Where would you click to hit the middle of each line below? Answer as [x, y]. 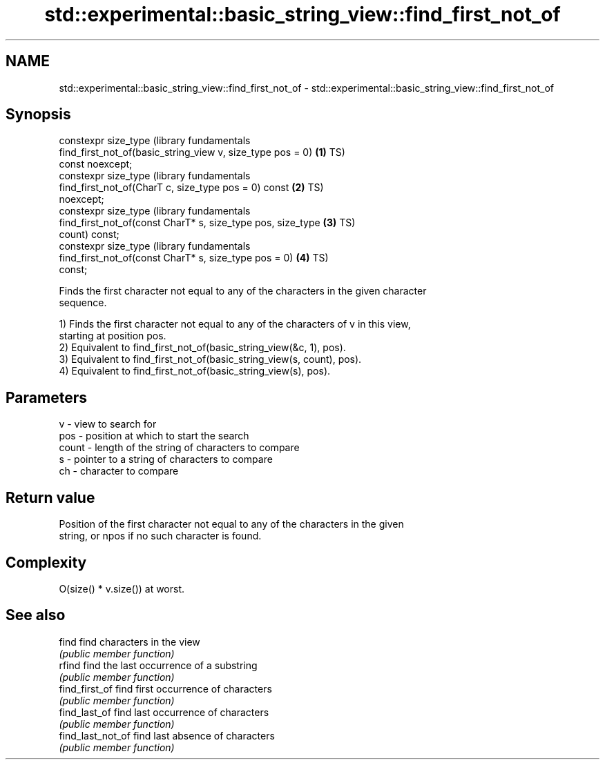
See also [36, 615]
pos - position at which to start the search [154, 436]
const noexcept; [96, 164]
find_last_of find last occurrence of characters [164, 712]
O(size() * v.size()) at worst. [122, 588]
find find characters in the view [129, 642]
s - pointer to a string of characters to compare [166, 459]
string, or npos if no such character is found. [160, 536]
